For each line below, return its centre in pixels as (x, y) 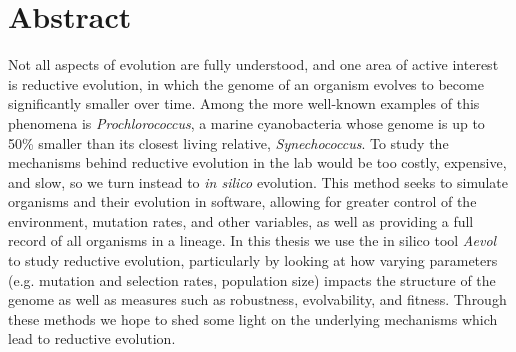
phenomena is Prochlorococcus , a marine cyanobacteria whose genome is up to (246, 122)
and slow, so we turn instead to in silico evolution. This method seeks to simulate (258, 181)
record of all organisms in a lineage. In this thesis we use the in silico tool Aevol (252, 240)
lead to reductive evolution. (92, 338)
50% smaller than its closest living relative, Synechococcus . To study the (228, 142)
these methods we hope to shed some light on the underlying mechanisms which (253, 318)
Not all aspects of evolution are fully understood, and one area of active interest (253, 64)
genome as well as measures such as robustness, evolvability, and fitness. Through (257, 299)
